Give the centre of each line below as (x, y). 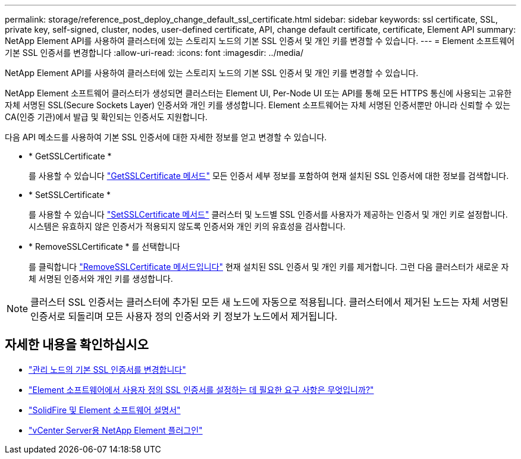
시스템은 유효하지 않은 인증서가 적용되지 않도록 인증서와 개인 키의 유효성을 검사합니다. (187, 226)
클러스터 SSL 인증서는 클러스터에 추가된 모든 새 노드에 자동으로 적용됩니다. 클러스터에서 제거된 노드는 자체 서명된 (269, 302)
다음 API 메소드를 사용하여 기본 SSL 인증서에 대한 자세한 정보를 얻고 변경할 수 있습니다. (166, 137)
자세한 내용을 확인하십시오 (77, 345)
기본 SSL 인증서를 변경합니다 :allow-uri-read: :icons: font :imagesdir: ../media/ (154, 53)
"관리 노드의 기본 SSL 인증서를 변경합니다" (107, 369)
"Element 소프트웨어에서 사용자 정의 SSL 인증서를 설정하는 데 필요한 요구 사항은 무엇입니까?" (201, 389)
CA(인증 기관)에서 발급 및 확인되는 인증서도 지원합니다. (106, 117)
